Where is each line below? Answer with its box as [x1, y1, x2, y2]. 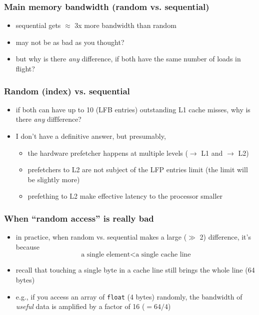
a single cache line [135, 251, 191, 259]
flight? [15, 63, 35, 73]
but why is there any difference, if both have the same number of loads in [15, 53, 241, 64]
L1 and [201, 147, 223, 158]
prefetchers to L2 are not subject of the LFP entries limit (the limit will [27, 164, 248, 175]
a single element [81, 251, 130, 259]
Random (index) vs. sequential [4, 84, 130, 97]
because [15, 241, 39, 252]
